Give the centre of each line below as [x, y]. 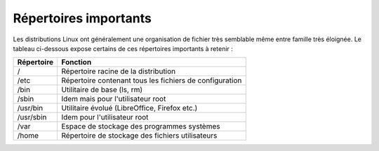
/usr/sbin [32, 117]
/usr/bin [30, 108]
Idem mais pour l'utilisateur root [114, 99]
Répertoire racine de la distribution [119, 71]
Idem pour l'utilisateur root [105, 117]
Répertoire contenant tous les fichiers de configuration [152, 80]
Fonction [77, 62]
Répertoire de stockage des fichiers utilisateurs [139, 136]
